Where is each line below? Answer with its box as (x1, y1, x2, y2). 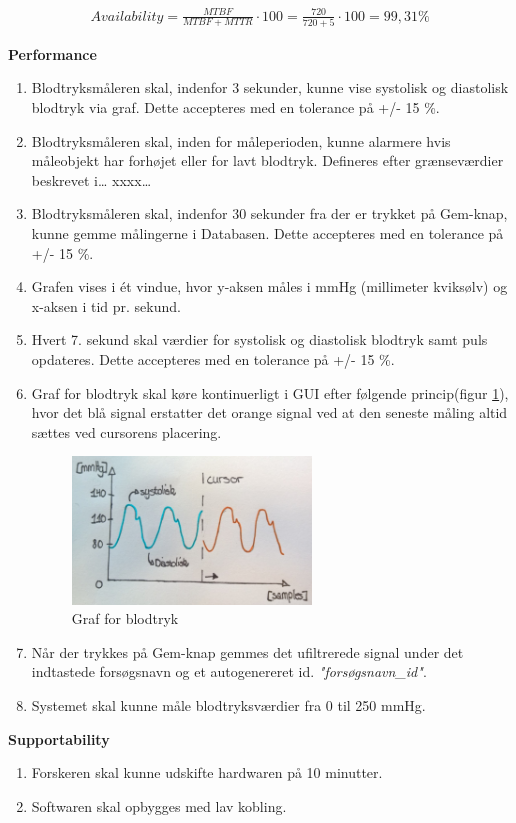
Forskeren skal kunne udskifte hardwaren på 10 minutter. (31, 762, 383, 783)
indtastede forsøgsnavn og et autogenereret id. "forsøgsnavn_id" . (31, 661, 427, 682)
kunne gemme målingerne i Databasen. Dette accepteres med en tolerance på (31, 223, 504, 244)
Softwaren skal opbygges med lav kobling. (31, 795, 287, 816)
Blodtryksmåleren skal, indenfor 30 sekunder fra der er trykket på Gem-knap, (31, 203, 508, 224)
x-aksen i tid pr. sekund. (31, 295, 181, 316)
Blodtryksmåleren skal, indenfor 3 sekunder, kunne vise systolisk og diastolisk (31, 77, 509, 98)
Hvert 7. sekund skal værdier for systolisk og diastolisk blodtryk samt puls (31, 329, 488, 350)
